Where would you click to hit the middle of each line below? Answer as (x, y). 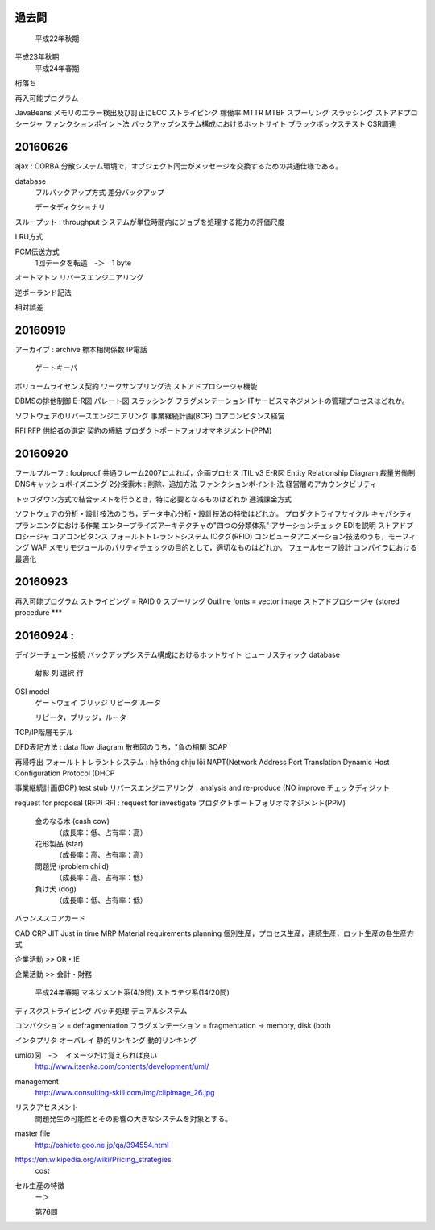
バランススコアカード (50, 918)
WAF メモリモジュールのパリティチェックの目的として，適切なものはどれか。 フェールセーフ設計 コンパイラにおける (224, 547)
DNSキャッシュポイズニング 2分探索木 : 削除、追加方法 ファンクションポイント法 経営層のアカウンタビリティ (196, 484)
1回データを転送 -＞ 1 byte (83, 263)
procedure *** (39, 612)
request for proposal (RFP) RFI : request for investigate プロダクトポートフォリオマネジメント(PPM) (180, 803)
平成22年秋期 (57, 39)
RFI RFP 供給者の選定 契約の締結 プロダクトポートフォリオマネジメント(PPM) (143, 430)
